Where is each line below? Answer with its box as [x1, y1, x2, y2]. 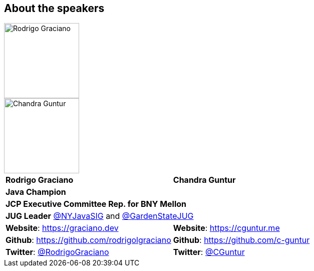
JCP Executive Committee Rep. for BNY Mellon [6, 199, 187, 209]
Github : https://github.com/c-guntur [173, 235, 310, 245]
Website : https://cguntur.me [173, 223, 280, 233]
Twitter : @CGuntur [173, 247, 245, 257]
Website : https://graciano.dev [6, 223, 119, 233]
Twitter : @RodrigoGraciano [6, 247, 109, 257]
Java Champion [6, 187, 66, 197]
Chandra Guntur [173, 175, 236, 185]
